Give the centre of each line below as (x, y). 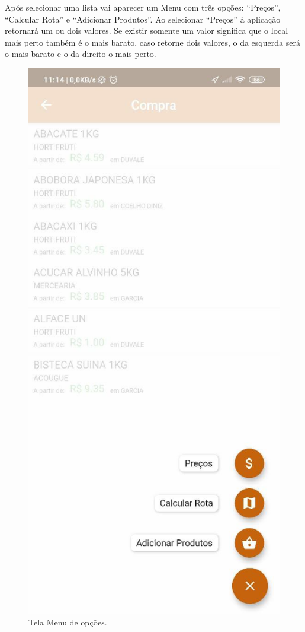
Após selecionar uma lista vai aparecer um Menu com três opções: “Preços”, (143, 7)
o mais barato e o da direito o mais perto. (81, 54)
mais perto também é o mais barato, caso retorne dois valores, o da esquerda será (152, 42)
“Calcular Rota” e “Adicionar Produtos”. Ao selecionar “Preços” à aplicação (143, 19)
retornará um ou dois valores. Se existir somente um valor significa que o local (147, 31)
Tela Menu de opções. (68, 622)
